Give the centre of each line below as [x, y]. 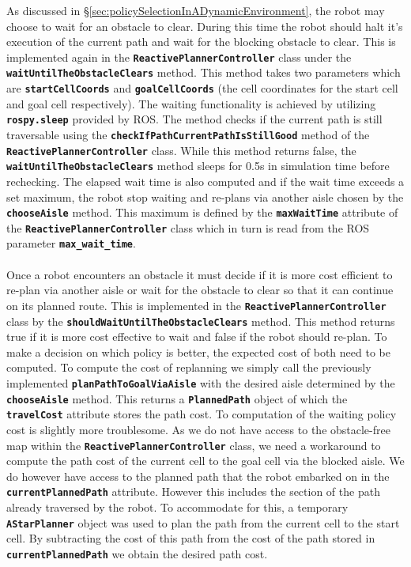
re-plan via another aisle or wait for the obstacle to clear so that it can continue [200, 290]
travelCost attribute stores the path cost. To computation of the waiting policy [202, 414]
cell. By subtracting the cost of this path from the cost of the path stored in [191, 538]
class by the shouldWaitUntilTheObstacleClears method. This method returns [201, 321]
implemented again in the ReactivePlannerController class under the [179, 57]
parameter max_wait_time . [71, 243]
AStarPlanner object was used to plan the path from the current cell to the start [203, 522]
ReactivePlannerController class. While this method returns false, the [181, 150]
